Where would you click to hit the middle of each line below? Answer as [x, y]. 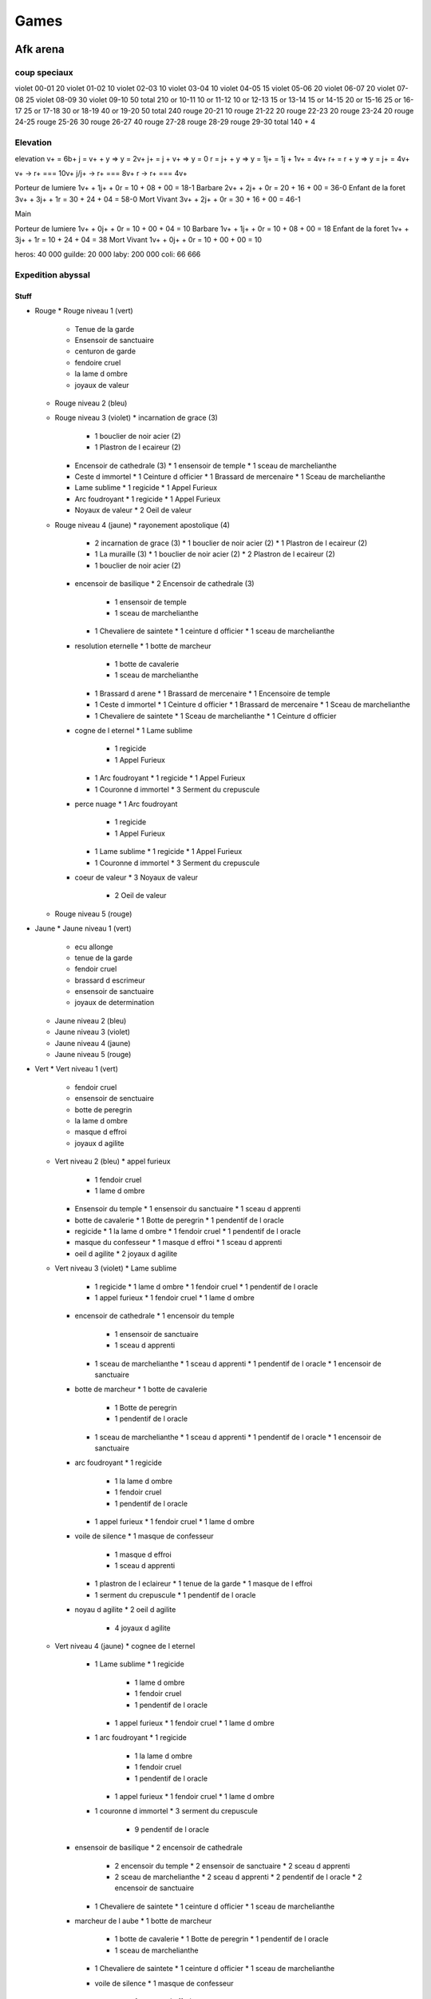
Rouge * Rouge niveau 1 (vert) [84, 311]
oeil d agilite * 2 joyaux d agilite [126, 1253]
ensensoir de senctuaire [115, 1099]
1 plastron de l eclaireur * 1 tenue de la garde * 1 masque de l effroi [204, 1584]
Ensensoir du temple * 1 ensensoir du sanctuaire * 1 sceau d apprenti [188, 1209]
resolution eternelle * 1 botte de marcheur [143, 646]
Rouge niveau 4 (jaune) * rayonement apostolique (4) [142, 525]
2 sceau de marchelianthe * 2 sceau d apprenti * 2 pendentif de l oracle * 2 [238, 1877]
